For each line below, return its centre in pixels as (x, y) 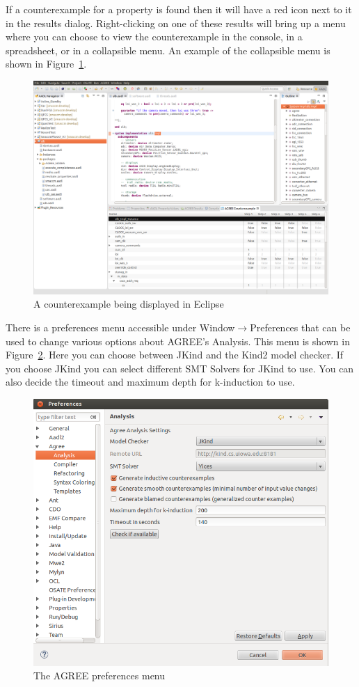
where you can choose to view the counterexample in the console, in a (154, 37)
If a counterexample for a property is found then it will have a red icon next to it (179, 9)
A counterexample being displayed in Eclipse (129, 304)
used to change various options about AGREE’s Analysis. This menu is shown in (178, 341)
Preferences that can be (300, 327)
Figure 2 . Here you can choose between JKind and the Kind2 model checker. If (175, 355)
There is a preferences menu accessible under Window (120, 327)
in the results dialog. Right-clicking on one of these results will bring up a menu (176, 23)
